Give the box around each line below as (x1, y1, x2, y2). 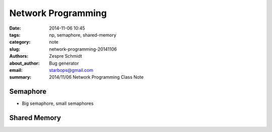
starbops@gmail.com (49, 67, 94, 73)
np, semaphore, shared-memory (49, 32, 117, 38)
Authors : (9, 53, 29, 59)
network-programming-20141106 (49, 46, 117, 52)
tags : (9, 32, 21, 38)
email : (9, 67, 23, 73)
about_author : (9, 60, 40, 66)
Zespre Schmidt (49, 53, 83, 59)
